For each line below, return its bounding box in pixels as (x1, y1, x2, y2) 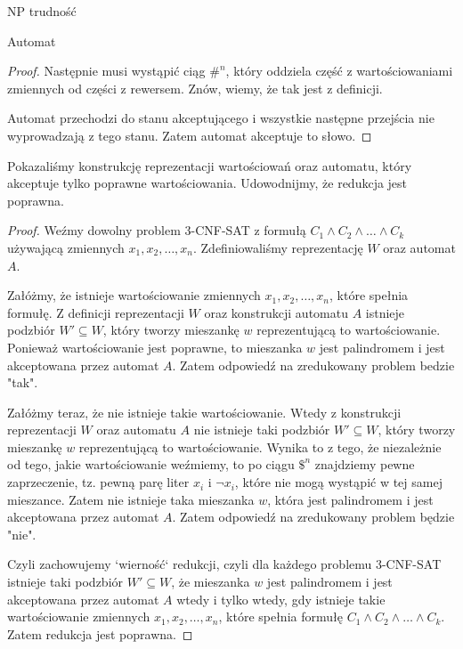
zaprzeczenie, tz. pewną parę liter (7, 473, 190, 491)
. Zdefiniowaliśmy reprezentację (193, 238, 363, 256)
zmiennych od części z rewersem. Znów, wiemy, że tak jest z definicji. (7, 78, 383, 97)
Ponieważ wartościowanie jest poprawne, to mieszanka (7, 337, 303, 356)
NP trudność (7, 2, 77, 20)
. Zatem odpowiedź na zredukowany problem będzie (172, 507, 455, 526)
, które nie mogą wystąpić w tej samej (234, 473, 443, 491)
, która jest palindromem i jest (267, 490, 434, 508)
